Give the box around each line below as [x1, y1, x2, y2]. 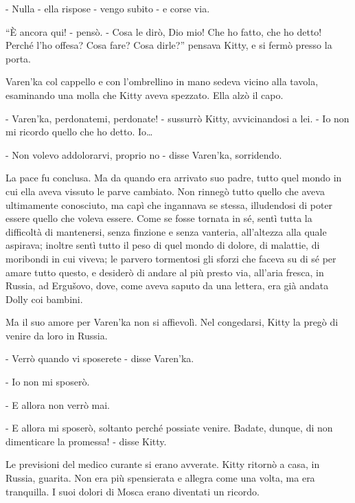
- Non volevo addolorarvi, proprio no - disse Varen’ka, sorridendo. [5, 147, 282, 161]
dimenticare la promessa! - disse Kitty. [5, 434, 167, 448]
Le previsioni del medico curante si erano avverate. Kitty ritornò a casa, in [5, 457, 320, 471]
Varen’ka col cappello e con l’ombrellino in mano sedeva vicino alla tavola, [5, 74, 319, 89]
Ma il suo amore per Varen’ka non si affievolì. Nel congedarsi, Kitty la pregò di [5, 315, 339, 329]
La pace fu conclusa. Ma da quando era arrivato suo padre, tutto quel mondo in [5, 170, 342, 185]
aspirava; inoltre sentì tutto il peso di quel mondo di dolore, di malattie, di [5, 238, 320, 252]
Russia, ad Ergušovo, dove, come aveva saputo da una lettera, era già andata [5, 278, 329, 293]
